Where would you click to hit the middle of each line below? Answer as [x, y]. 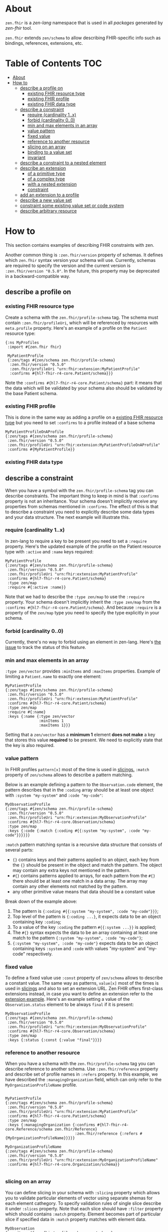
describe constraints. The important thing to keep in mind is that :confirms [82, 496]
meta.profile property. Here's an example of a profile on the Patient [76, 328]
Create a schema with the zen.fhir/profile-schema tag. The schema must [82, 317]
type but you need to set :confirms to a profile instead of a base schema [80, 422]
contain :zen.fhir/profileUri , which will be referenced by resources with [82, 323]
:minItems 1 [51, 721]
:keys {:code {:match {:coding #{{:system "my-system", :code [74, 831]
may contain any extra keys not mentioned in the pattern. [71, 870]
